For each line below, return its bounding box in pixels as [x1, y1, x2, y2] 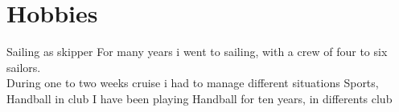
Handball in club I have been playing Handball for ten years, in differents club [6, 90, 393, 106]
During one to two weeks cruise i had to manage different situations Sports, [6, 74, 379, 91]
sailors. [6, 58, 41, 75]
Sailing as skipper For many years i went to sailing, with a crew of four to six [6, 43, 388, 60]
